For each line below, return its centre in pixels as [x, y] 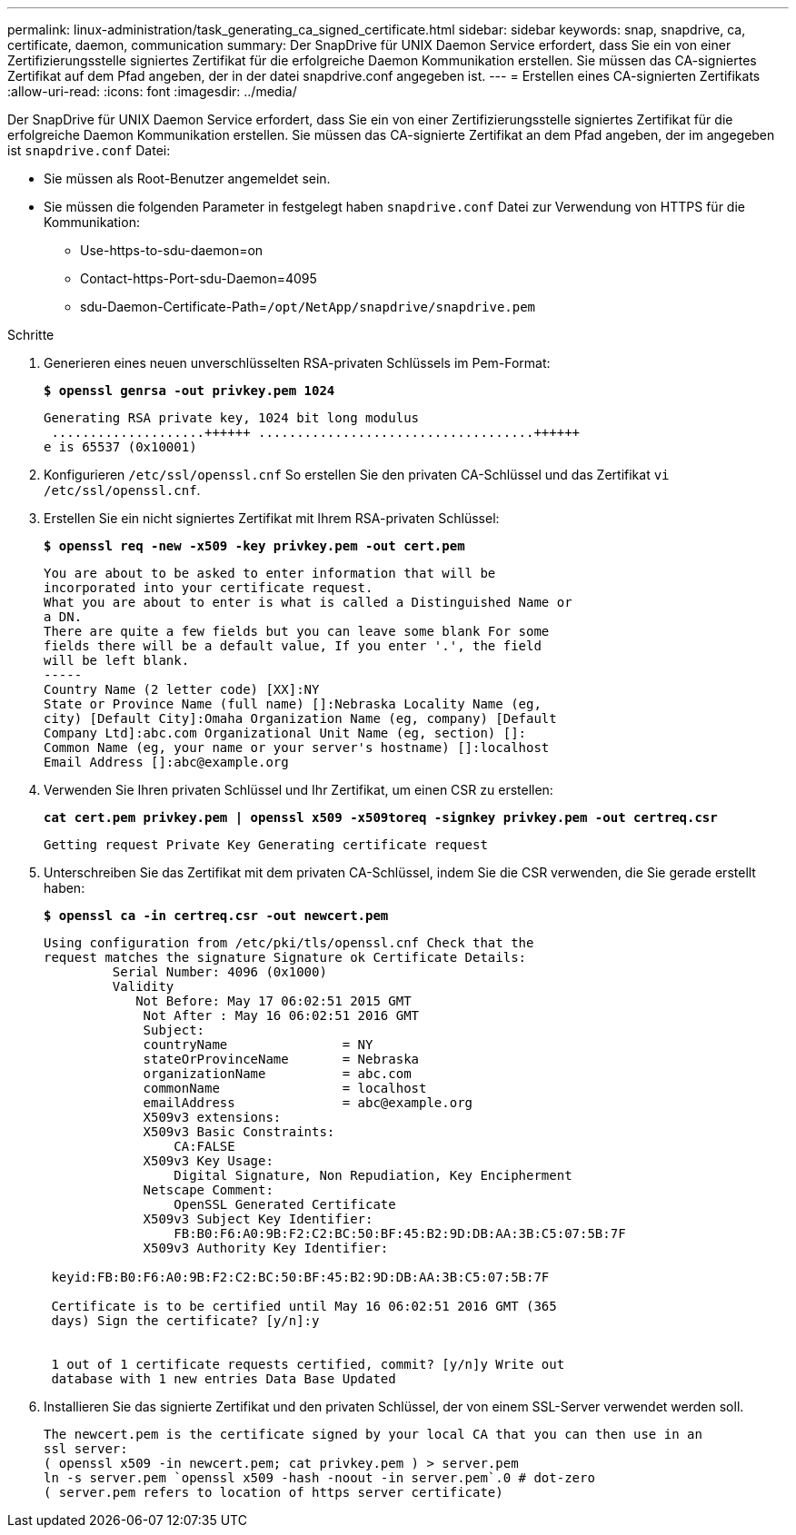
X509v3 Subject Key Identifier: [258, 1219]
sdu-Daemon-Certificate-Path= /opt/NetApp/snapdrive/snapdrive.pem [308, 307]
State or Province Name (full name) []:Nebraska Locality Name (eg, [293, 704]
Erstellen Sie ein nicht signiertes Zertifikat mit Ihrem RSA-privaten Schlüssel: [272, 518]
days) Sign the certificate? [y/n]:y [185, 1321]
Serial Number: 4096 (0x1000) [219, 972]
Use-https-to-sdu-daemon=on [172, 250]
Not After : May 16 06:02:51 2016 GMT [281, 1015]
